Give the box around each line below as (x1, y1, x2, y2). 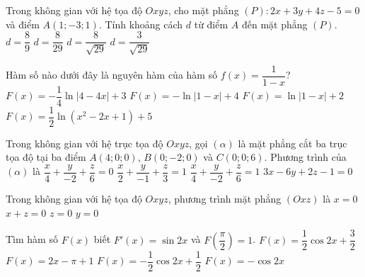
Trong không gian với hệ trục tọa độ (6, 135, 163, 150)
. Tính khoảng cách (98, 16, 183, 31)
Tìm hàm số (6, 232, 58, 247)
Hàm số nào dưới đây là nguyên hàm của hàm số (6, 67, 218, 82)
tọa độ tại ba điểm (6, 149, 86, 164)
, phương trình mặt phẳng (168, 191, 282, 206)
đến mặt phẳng (241, 16, 308, 31)
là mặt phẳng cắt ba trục (238, 135, 347, 150)
